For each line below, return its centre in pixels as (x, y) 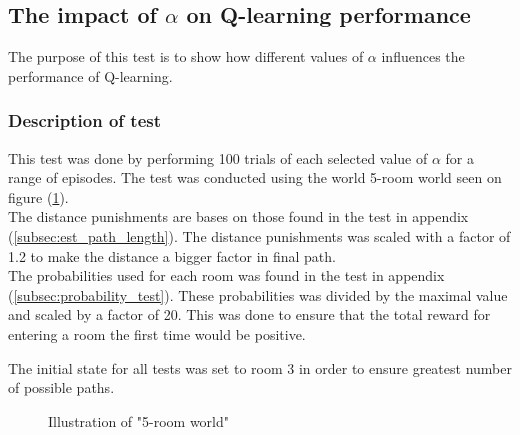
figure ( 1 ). (38, 196)
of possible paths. (61, 387)
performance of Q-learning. (90, 75)
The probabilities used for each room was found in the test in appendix (226, 275)
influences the (423, 56)
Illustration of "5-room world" (139, 420)
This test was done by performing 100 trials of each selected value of (218, 157)
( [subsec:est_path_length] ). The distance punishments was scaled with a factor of (259, 235)
